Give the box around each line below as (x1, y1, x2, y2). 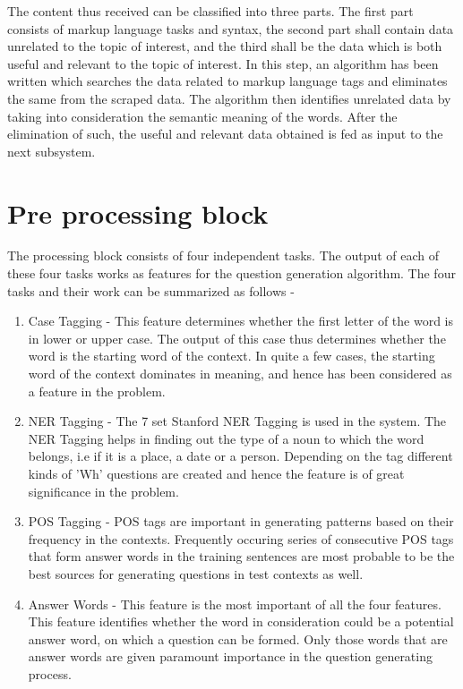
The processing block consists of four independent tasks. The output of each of (7, 246, 440, 265)
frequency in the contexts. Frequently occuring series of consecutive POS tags (28, 529, 454, 548)
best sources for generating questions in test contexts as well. (28, 564, 364, 583)
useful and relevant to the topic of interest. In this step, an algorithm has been (7, 54, 439, 72)
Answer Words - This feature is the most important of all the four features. (28, 594, 442, 613)
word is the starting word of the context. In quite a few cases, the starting (28, 346, 435, 365)
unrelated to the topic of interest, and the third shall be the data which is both (7, 37, 442, 55)
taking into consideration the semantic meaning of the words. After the (7, 106, 398, 125)
